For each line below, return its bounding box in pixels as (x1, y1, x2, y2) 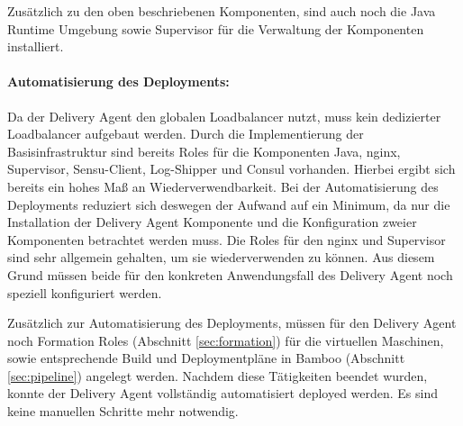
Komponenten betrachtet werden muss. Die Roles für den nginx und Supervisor (7, 230, 446, 249)
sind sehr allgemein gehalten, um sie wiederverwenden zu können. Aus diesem (7, 248, 435, 267)
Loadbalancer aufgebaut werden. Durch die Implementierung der (7, 124, 364, 143)
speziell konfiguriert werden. (7, 283, 162, 302)
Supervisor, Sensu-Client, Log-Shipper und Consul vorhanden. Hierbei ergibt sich (7, 159, 456, 178)
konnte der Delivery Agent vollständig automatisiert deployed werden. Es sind (7, 384, 439, 403)
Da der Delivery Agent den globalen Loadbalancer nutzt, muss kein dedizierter (7, 106, 441, 125)
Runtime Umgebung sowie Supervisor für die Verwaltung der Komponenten (7, 19, 424, 38)
